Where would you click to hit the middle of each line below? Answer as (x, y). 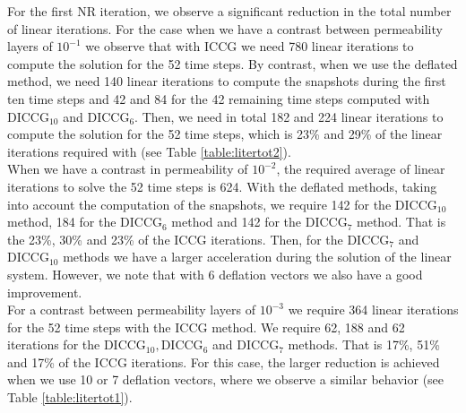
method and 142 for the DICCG (259, 222)
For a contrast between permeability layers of (131, 310)
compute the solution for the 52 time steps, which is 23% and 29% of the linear (225, 134)
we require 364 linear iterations (373, 310)
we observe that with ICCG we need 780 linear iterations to (250, 46)
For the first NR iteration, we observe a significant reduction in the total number (229, 11)
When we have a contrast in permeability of (128, 169)
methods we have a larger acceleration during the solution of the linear (257, 257)
